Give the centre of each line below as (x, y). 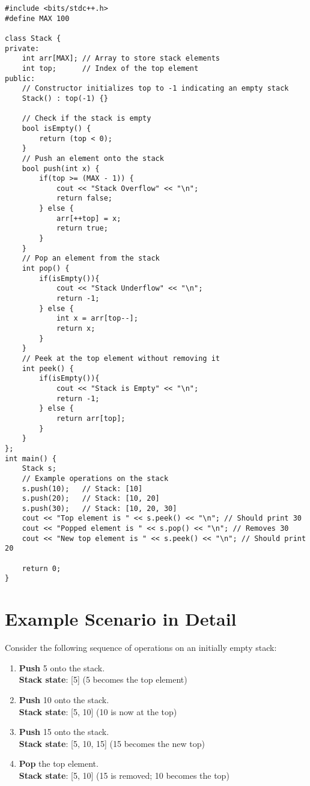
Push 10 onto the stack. (64, 699)
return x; (76, 328)
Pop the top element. (59, 763)
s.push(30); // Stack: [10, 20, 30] (99, 508)
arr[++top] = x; (89, 218)
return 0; (41, 568)
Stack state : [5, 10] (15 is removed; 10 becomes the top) (124, 775)
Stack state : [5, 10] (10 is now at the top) (98, 711)
